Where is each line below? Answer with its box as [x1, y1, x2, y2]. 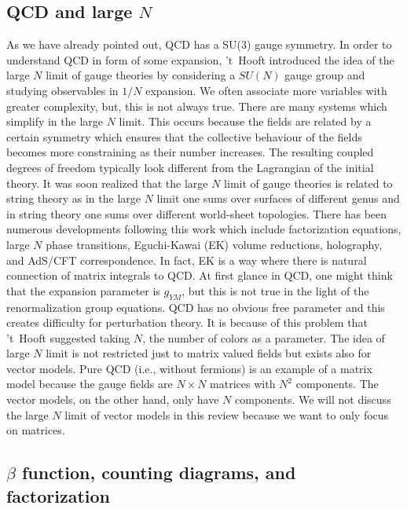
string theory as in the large [6, 190, 141, 207]
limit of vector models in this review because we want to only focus [64, 406, 389, 423]
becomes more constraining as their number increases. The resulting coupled [6, 144, 374, 160]
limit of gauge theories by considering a [46, 67, 236, 83]
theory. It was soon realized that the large [6, 174, 208, 191]
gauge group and [284, 67, 365, 83]
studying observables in [6, 82, 119, 98]
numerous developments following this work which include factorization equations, [6, 221, 401, 237]
